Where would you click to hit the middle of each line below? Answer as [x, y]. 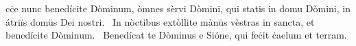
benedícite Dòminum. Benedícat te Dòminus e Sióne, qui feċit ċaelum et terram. [176, 35]
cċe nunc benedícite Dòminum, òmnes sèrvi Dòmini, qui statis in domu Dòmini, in [178, 8]
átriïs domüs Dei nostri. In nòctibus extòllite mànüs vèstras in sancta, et [160, 21]
